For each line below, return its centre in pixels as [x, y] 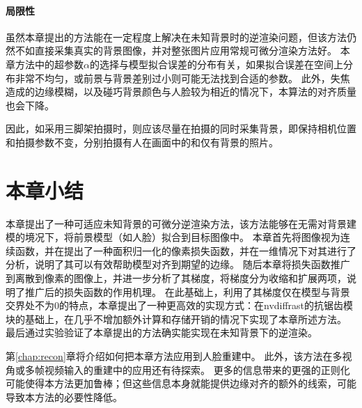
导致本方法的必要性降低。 [64, 397]
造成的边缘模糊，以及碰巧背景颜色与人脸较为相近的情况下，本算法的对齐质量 [181, 92]
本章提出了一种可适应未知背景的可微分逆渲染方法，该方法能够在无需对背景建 [181, 223]
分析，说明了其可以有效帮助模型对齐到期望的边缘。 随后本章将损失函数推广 [178, 264]
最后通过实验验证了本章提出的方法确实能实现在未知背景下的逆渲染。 [162, 332]
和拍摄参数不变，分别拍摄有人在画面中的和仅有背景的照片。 [142, 142]
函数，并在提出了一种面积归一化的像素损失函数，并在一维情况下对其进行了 [186, 250]
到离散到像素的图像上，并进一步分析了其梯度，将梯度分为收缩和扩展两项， [176, 278]
